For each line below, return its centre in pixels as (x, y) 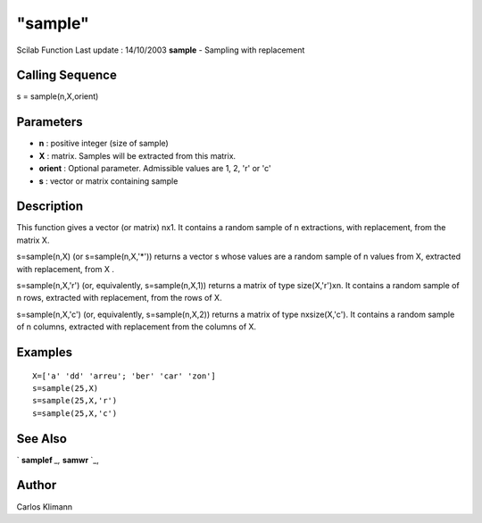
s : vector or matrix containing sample (108, 181)
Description (50, 207)
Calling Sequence (67, 75)
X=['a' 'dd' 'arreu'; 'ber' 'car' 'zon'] (124, 376)
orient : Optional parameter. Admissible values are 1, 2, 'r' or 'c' (155, 169)
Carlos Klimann (45, 506)
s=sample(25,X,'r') (75, 401)
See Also (42, 439)
